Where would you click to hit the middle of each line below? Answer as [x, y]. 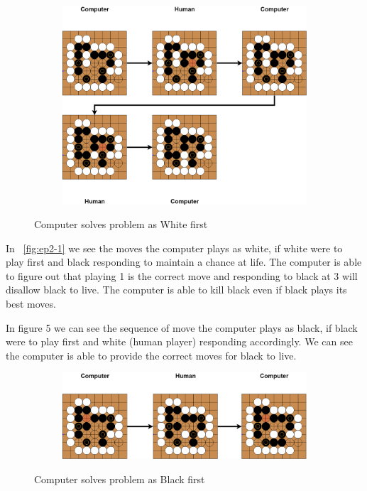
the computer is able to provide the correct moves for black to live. [151, 355]
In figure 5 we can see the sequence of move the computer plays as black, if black [182, 327]
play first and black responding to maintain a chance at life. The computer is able [184, 262]
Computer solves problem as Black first [120, 479]
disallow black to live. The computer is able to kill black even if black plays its [176, 290]
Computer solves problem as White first [121, 224]
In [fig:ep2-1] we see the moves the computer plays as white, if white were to [174, 248]
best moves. [31, 304]
